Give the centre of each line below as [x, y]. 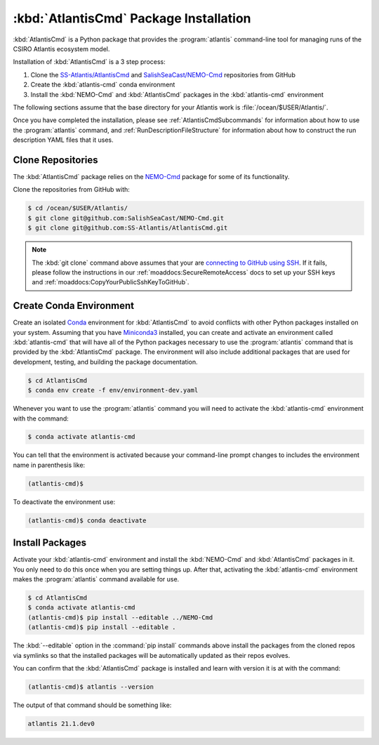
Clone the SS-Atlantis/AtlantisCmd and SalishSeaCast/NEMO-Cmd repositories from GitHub [163, 74]
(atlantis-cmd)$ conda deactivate [87, 520]
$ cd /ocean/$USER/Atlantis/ [78, 208]
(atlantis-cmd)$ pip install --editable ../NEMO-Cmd [120, 617]
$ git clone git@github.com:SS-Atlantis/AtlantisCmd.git [128, 228]
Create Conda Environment [74, 306]
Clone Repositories [55, 160]
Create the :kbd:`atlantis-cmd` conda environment [103, 85]
